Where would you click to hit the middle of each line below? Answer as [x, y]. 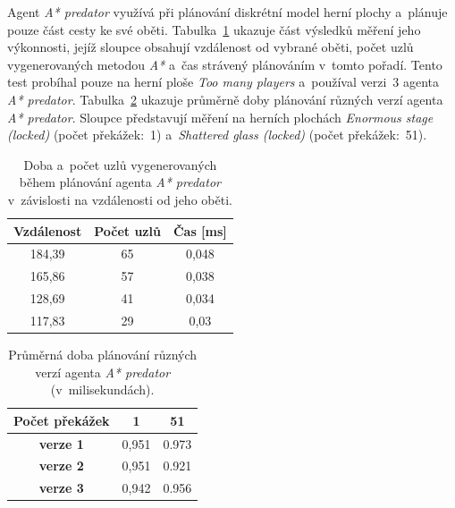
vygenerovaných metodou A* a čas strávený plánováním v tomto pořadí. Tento [225, 64]
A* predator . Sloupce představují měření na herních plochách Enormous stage [220, 117]
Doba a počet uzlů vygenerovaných [120, 164]
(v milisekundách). [102, 389]
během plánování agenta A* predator [120, 182]
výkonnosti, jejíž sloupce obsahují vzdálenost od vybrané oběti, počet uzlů [211, 47]
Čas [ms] [200, 230]
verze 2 [61, 466]
